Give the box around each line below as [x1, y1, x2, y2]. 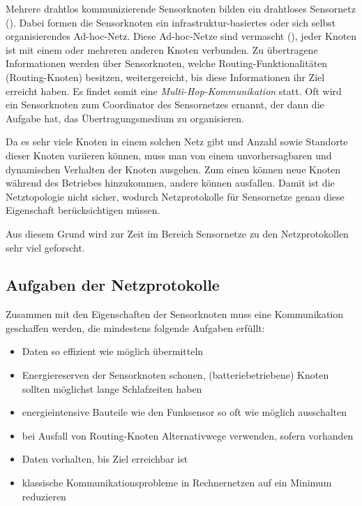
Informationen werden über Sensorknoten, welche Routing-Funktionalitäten [6, 56, 328, 71]
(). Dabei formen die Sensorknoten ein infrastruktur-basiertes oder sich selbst [6, 15, 336, 29]
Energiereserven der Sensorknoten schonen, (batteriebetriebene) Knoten [22, 368, 329, 382]
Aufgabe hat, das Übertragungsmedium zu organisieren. [6, 110, 244, 125]
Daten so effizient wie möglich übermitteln [22, 344, 204, 359]
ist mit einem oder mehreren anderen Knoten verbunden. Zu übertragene [6, 42, 318, 57]
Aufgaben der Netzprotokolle [6, 274, 220, 296]
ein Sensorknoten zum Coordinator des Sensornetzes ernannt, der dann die [6, 97, 324, 112]
